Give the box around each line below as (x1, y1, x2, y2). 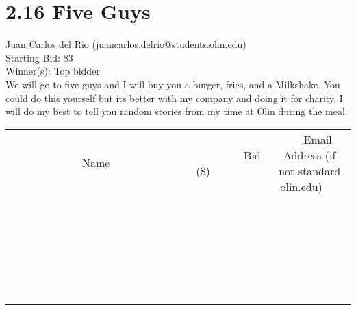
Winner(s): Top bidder (5, 64, 100, 78)
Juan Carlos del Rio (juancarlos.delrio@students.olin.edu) (5, 37, 246, 51)
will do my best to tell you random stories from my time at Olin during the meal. (5, 104, 348, 118)
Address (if (283, 146, 336, 163)
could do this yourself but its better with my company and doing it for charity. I (5, 90, 343, 105)
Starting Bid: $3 (5, 50, 73, 64)
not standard (279, 162, 341, 179)
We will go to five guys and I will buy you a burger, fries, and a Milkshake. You (5, 77, 340, 91)
